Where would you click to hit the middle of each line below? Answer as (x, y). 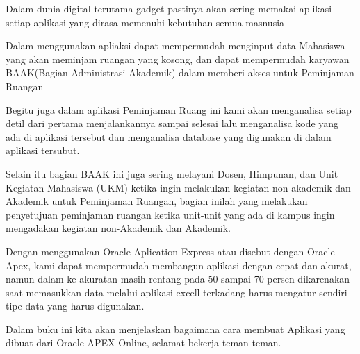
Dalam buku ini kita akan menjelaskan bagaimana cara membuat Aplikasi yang (175, 329)
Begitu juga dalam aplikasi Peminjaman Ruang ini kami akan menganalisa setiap (179, 109)
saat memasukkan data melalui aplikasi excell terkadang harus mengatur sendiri (177, 292)
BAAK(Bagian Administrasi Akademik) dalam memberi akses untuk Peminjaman (180, 73)
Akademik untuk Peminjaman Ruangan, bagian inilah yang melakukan (157, 201)
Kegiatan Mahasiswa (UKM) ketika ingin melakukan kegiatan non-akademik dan (178, 187)
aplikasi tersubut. (43, 150)
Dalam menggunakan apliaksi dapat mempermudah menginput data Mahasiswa (175, 45)
